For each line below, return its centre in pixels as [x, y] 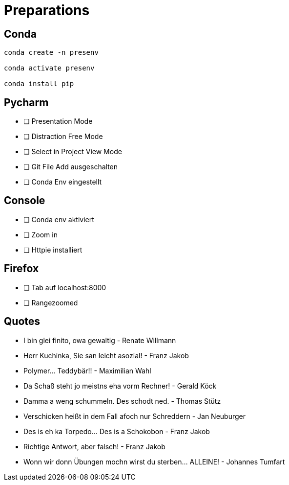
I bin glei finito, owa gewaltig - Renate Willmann [100, 340]
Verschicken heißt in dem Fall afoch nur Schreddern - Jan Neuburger [134, 416]
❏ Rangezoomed [51, 302]
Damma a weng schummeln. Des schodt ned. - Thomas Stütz [122, 401]
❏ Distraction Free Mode [63, 137]
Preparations [47, 10]
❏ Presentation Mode [58, 121]
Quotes [22, 322]
